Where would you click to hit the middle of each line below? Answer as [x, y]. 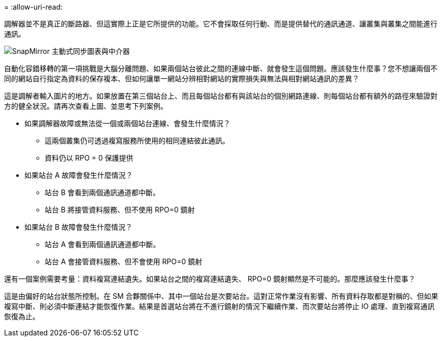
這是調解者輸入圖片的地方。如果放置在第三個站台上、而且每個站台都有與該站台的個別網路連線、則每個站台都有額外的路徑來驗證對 [221, 96]
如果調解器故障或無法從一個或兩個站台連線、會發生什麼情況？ [127, 123]
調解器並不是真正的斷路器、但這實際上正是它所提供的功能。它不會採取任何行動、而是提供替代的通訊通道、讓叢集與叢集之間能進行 [221, 24]
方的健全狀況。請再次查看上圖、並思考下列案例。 [86, 106]
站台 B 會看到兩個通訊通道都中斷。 [103, 192]
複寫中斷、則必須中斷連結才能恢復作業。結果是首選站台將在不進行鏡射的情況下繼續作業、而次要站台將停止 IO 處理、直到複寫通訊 [219, 306]
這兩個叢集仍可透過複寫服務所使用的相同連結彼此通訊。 [137, 141]
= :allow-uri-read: [33, 7]
